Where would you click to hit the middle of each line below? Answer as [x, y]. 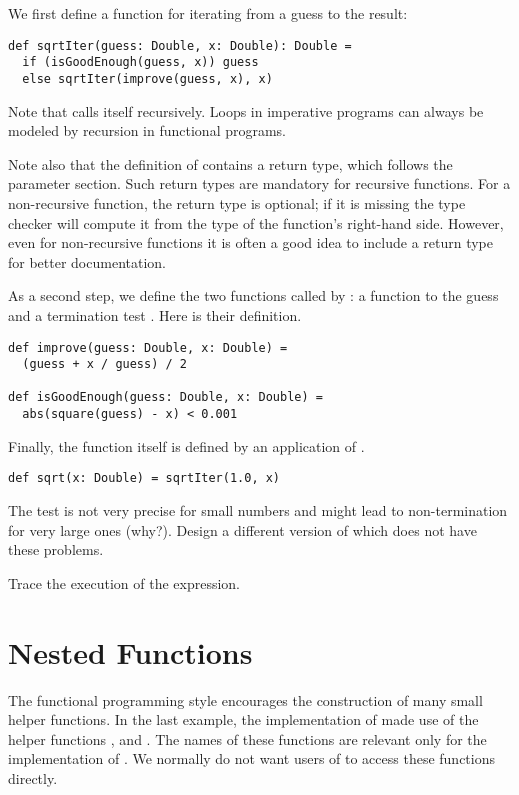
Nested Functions [130, 651]
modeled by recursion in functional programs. [147, 130]
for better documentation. [87, 261]
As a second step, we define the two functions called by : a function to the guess [253, 295]
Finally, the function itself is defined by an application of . [186, 445]
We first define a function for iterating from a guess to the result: [208, 13]
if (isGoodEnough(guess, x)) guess [140, 62]
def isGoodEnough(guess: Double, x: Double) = [165, 397]
